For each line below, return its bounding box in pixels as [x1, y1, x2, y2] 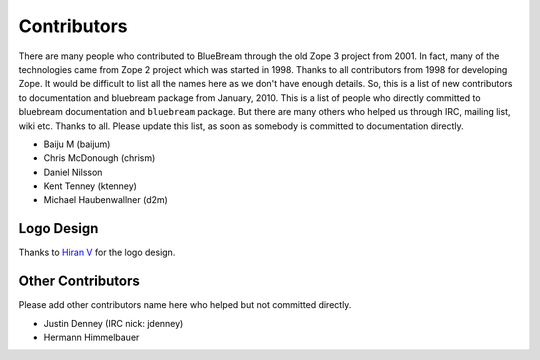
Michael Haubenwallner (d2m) [43, 194, 169, 206]
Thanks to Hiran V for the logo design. [18, 246, 176, 259]
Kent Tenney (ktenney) [43, 180, 137, 192]
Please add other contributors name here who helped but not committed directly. [18, 299, 352, 311]
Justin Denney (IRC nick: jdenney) [43, 317, 184, 329]
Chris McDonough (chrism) [43, 152, 156, 164]
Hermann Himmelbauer [43, 331, 140, 344]
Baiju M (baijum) [43, 138, 111, 150]
